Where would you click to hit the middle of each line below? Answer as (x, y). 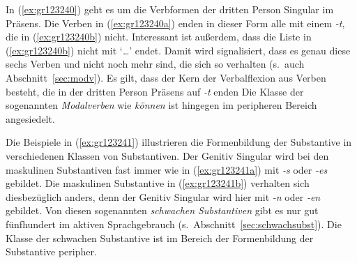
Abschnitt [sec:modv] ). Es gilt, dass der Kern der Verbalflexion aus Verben (166, 77)
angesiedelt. (30, 118)
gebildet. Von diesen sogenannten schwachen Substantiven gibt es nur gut (162, 210)
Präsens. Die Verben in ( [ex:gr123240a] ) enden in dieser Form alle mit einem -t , (175, 23)
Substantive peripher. (51, 251)
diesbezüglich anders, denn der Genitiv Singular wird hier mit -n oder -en (163, 196)
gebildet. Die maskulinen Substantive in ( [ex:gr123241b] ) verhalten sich (158, 183)
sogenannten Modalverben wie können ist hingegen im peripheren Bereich (161, 105)
